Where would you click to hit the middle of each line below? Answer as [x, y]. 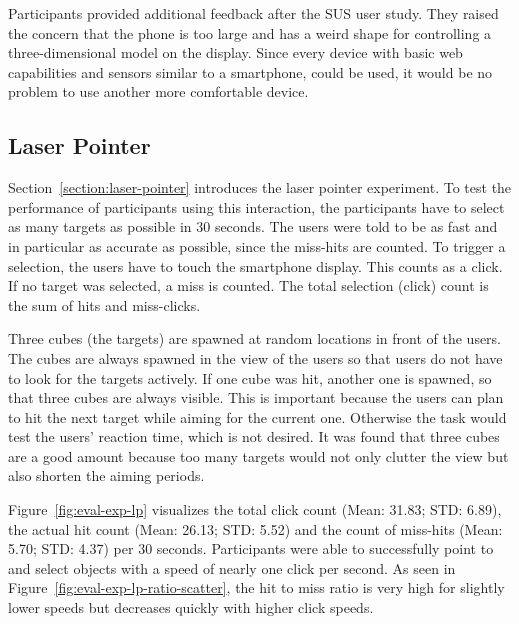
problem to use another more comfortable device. [158, 91]
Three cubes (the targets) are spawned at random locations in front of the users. [255, 338]
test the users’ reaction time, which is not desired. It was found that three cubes [254, 436]
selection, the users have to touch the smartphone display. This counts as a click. [255, 265]
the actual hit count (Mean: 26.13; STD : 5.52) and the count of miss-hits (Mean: [255, 528]
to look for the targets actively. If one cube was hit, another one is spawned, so [250, 377]
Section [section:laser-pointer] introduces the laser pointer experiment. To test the [260, 187]
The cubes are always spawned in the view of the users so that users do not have [255, 357]
